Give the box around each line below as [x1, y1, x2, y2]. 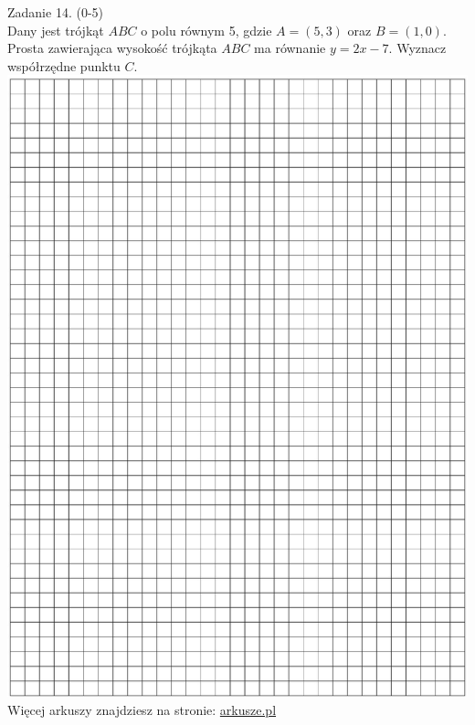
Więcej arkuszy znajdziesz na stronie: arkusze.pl [7, 699, 277, 719]
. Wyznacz [388, 38, 447, 58]
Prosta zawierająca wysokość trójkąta [7, 38, 217, 58]
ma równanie [254, 38, 326, 58]
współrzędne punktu [7, 56, 121, 75]
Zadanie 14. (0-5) [7, 3, 103, 21]
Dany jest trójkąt [7, 20, 104, 39]
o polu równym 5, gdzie [141, 20, 272, 39]
